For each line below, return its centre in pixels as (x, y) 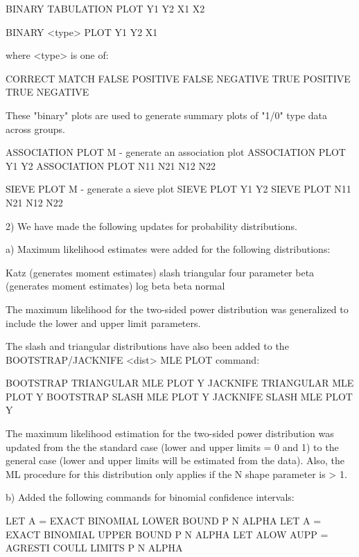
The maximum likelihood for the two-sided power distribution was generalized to (177, 309)
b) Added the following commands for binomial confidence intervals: (150, 497)
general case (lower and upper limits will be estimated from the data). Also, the (175, 460)
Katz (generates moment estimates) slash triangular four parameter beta (160, 272)
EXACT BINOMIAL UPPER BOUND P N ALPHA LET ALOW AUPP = (167, 534)
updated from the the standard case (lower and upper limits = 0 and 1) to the (172, 447)
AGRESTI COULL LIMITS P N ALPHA (94, 548)
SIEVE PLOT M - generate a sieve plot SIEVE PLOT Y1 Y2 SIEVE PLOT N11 (178, 189)
